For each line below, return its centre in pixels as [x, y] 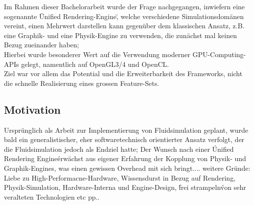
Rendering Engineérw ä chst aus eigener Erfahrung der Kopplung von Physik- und [125, 158]
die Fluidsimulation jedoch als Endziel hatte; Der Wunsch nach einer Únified [119, 149]
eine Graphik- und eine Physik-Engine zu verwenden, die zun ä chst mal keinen [120, 35]
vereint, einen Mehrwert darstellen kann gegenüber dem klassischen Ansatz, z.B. [124, 26]
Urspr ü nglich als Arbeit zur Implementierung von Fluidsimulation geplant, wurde [126, 130]
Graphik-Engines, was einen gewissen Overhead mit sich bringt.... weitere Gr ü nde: [127, 168]
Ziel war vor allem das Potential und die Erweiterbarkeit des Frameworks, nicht [123, 73]
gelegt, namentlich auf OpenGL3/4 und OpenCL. [95, 64]
